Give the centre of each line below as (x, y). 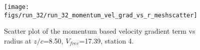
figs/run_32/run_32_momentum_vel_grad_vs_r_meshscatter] (101, 15)
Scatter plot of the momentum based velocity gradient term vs (100, 31)
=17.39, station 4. (106, 40)
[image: (17, 7)
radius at (18, 40)
